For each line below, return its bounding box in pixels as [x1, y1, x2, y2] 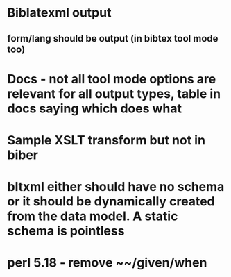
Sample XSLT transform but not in [7, 132, 206, 148]
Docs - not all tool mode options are [7, 71, 216, 87]
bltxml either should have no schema [7, 179, 225, 195]
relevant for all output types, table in [7, 85, 221, 101]
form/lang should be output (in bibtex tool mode [7, 33, 219, 44]
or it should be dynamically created [7, 194, 215, 210]
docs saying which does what [7, 101, 182, 116]
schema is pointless [7, 224, 125, 239]
